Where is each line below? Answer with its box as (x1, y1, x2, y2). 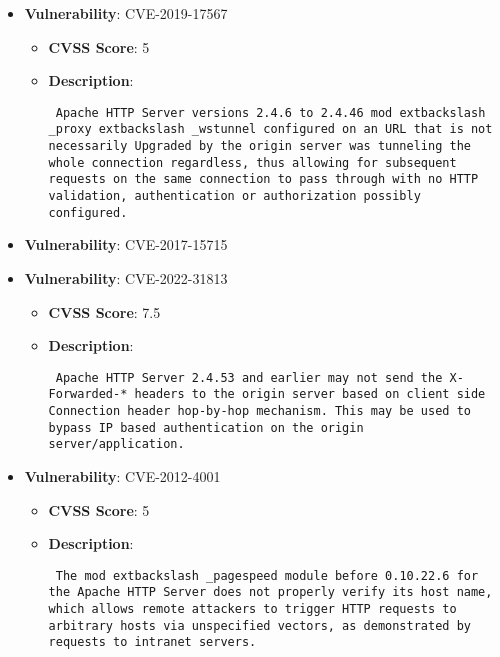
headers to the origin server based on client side (134, 387, 486, 402)
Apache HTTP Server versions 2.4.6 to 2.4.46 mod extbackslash (55, 105, 486, 120)
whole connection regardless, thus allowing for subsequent (48, 155, 457, 170)
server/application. (48, 437, 185, 452)
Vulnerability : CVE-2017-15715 (24, 234, 228, 255)
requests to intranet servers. (48, 635, 257, 650)
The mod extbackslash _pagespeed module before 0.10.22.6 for (55, 568, 479, 583)
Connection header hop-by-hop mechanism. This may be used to (48, 404, 471, 419)
